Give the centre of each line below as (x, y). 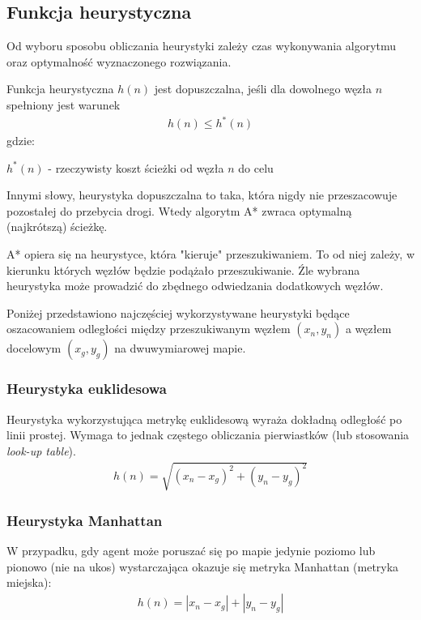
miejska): (29, 582)
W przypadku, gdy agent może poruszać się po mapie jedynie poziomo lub (191, 551)
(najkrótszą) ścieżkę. (57, 227)
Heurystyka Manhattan (85, 520)
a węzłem (368, 329)
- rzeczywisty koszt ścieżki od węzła (136, 167)
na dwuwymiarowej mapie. (180, 348)
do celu (256, 167)
